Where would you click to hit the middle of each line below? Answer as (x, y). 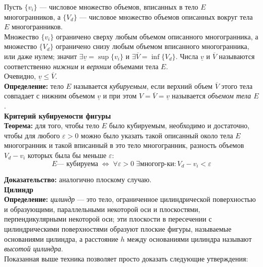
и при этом (120, 96)
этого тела (237, 86)
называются (237, 56)
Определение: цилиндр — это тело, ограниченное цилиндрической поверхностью (130, 199)
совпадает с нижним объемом (50, 96)
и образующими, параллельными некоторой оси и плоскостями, (102, 209)
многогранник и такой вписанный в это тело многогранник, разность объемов (124, 145)
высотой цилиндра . (34, 249)
